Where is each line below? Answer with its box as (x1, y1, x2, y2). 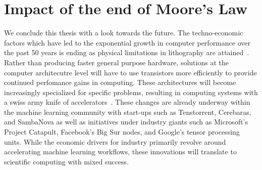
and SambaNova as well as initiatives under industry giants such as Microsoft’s (4, 116, 248, 127)
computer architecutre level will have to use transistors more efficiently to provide (4, 67, 257, 77)
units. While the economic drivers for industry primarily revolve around (4, 136, 226, 147)
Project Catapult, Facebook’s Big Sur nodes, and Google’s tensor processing (4, 126, 240, 137)
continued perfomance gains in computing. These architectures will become (4, 77, 236, 88)
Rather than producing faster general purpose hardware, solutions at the (4, 57, 229, 67)
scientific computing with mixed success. (4, 156, 129, 166)
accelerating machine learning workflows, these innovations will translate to (4, 146, 237, 157)
